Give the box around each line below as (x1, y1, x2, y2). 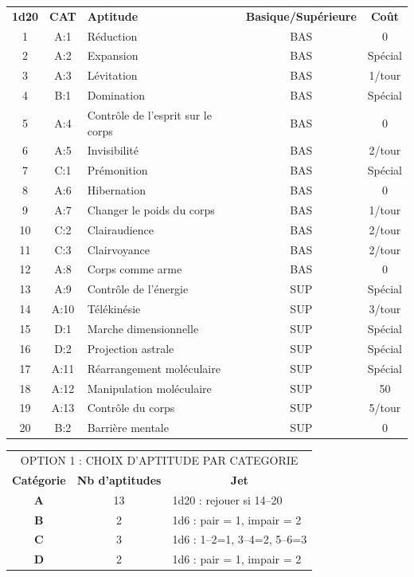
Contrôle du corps (87, 399, 175, 416)
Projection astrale (87, 340, 174, 356)
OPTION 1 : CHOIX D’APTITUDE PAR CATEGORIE (20, 452, 299, 469)
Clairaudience (87, 221, 154, 237)
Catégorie (12, 471, 66, 488)
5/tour (369, 399, 401, 416)
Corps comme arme (87, 261, 182, 277)
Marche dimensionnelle (87, 320, 199, 336)
